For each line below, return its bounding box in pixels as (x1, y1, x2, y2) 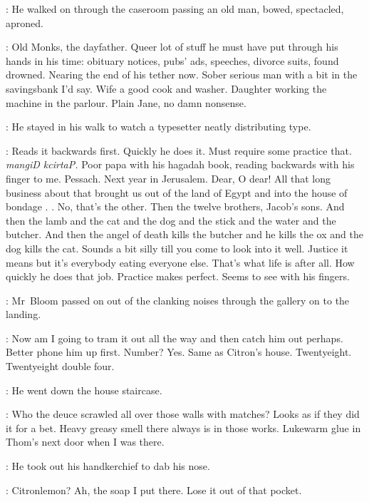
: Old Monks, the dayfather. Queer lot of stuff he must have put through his (6, 39, 338, 54)
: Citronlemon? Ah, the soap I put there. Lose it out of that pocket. (6, 482, 302, 497)
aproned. (6, 15, 43, 30)
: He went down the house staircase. (6, 382, 162, 397)
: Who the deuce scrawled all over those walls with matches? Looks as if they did (6, 406, 360, 421)
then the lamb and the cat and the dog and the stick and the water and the (6, 212, 336, 227)
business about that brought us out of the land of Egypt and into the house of (6, 185, 348, 200)
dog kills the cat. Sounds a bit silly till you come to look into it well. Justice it (6, 240, 348, 255)
